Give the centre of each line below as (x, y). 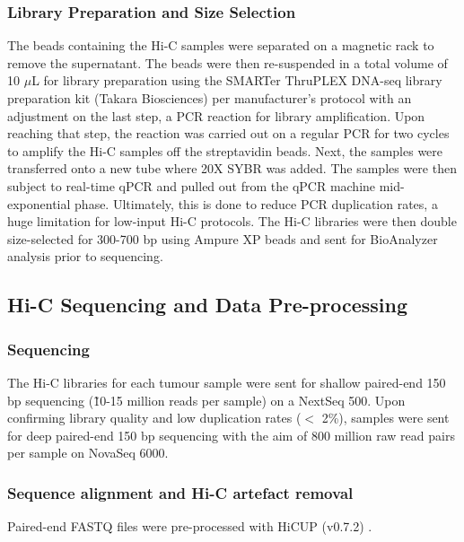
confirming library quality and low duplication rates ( (154, 418)
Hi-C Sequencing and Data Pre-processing (208, 305)
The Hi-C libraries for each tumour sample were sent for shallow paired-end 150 (227, 382)
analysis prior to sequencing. (85, 256)
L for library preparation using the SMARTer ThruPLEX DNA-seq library (237, 80)
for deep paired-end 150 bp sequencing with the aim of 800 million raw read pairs (231, 435)
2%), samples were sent (385, 418)
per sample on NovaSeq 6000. (88, 453)
